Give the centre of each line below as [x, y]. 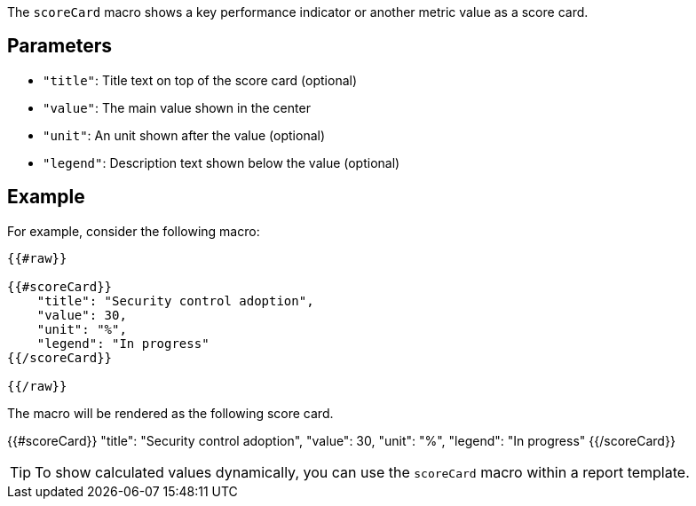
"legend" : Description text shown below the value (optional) [221, 162]
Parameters [59, 46]
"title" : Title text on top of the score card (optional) [200, 80]
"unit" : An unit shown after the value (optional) [184, 135]
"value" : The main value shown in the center [177, 107]
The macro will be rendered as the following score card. [170, 413]
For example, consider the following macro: [134, 231]
